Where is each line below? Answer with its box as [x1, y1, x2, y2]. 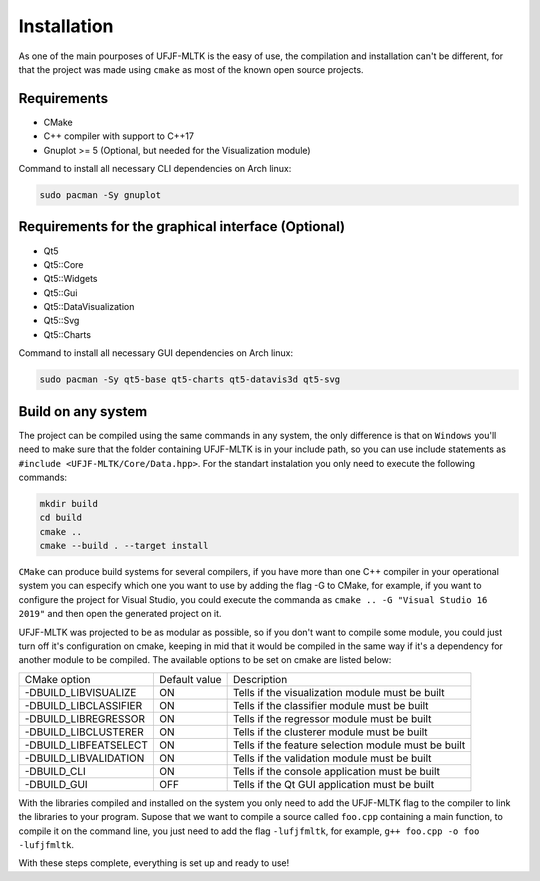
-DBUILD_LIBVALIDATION [24, 751, 145, 765]
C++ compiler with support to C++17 [43, 130, 195, 142]
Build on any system [18, 403, 148, 420]
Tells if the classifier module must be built [232, 698, 429, 712]
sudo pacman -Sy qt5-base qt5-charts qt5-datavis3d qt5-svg [39, 374, 341, 385]
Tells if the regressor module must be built [232, 711, 432, 725]
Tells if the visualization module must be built [232, 685, 445, 699]
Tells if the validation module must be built [232, 751, 432, 765]
